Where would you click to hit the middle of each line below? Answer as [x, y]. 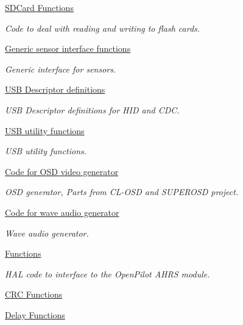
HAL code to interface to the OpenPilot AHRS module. [107, 273]
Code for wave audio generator [62, 212]
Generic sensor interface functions [68, 48]
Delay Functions [35, 314]
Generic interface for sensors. [61, 69]
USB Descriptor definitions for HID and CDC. [92, 109]
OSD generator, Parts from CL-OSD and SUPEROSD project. [122, 192]
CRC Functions [34, 294]
